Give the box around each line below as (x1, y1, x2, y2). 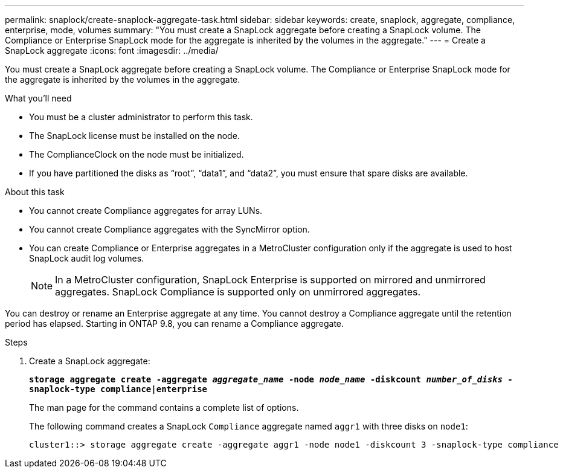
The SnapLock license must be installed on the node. (29, 130, 240, 141)
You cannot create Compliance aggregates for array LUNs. (29, 205, 263, 216)
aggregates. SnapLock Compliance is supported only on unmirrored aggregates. (55, 286, 421, 298)
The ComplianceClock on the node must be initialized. (29, 149, 244, 159)
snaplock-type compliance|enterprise (29, 384, 208, 394)
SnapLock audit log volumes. (29, 253, 144, 263)
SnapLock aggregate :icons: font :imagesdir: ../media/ (5, 45, 219, 56)
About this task (5, 187, 65, 197)
